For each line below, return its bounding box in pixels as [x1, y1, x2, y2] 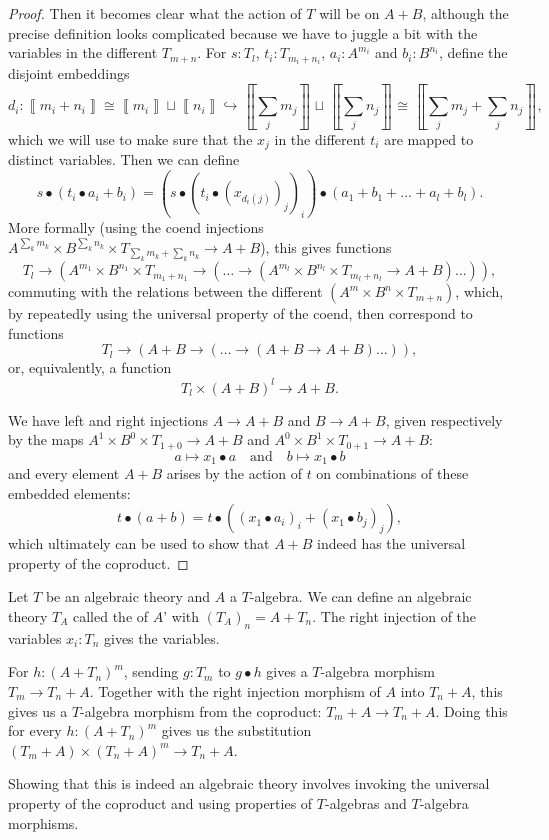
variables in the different [8, 42, 158, 63]
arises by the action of [166, 463, 302, 484]
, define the [439, 42, 508, 63]
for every [8, 720, 62, 741]
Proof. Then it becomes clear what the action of [8, 3, 302, 23]
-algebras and [324, 792, 407, 813]
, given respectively [385, 409, 503, 430]
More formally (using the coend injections [8, 217, 264, 238]
